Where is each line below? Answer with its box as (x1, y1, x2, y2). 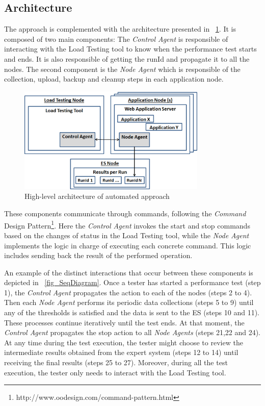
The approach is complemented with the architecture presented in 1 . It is (4, 23, 236, 34)
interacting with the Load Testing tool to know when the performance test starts (4, 43, 257, 54)
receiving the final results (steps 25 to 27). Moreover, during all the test (4, 357, 228, 368)
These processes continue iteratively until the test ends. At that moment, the (4, 317, 245, 327)
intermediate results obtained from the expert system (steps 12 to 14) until (4, 347, 238, 358)
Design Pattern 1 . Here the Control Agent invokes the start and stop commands (4, 218, 250, 231)
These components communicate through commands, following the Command (4, 208, 246, 219)
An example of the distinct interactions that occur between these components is (4, 267, 253, 277)
